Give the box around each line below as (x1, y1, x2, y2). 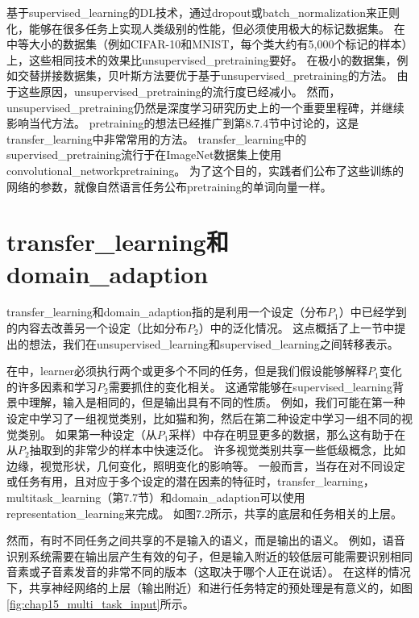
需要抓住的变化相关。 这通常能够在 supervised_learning (108, 378, 392, 395)
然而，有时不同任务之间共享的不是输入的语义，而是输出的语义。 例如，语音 (6, 532, 405, 549)
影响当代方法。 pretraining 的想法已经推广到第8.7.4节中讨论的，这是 (6, 115, 359, 132)
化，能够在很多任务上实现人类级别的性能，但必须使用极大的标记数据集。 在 (6, 19, 405, 36)
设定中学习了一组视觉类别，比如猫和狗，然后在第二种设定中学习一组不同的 (6, 410, 401, 426)
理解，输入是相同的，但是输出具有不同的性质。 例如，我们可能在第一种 (28, 394, 405, 411)
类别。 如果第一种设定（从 (17, 425, 157, 442)
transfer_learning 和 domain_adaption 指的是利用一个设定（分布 (6, 303, 328, 320)
